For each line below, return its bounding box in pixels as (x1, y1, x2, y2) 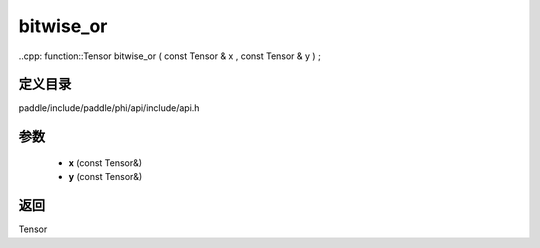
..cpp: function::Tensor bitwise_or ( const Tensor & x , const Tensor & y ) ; (18, 50, 322, 62)
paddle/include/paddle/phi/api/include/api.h (18, 102, 200, 114)
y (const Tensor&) (68, 171, 143, 183)
